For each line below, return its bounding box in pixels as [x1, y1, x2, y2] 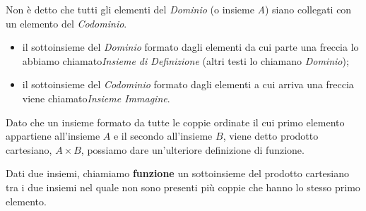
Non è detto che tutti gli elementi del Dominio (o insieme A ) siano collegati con [6, 2, 352, 16]
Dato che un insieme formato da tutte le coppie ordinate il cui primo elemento [6, 114, 345, 129]
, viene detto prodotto [223, 128, 319, 143]
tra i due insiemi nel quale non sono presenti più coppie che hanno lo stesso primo [6, 179, 360, 194]
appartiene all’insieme [6, 128, 100, 143]
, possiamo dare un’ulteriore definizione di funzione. [81, 142, 305, 157]
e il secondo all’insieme [113, 128, 213, 143]
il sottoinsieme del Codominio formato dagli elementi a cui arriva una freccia [22, 77, 354, 92]
